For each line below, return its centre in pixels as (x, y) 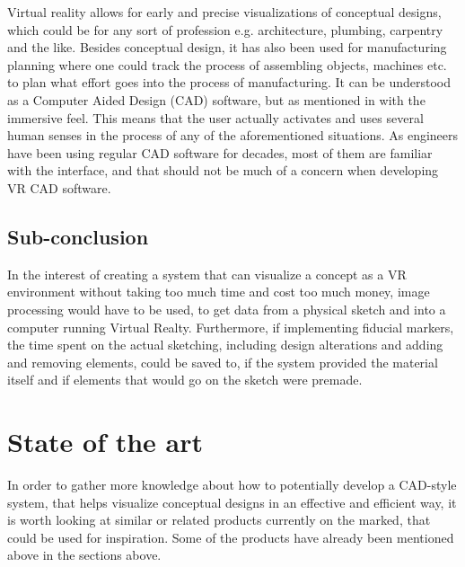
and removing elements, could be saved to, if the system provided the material (223, 362)
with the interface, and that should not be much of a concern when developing (223, 170)
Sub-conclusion (78, 236)
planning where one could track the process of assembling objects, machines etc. (227, 64)
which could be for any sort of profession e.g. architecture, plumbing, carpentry (225, 29)
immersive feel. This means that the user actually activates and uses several (215, 117)
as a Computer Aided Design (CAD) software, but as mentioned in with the (216, 99)
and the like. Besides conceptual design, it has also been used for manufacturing (227, 47)
